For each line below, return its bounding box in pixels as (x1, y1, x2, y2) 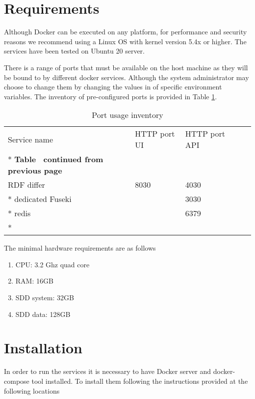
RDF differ (8, 179, 45, 191)
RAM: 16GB (15, 276, 53, 286)
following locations (4, 385, 60, 396)
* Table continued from (8, 153, 103, 165)
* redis (8, 207, 31, 219)
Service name (8, 133, 53, 145)
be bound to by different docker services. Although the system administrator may (4, 72, 249, 82)
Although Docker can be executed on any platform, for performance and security (4, 27, 247, 37)
